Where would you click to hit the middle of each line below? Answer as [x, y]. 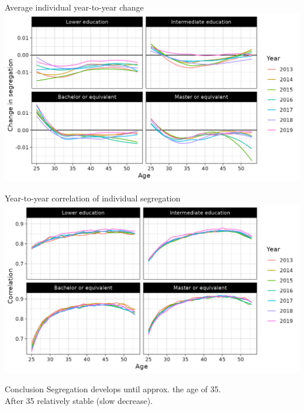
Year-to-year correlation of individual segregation [93, 198]
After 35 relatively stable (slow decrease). [79, 400]
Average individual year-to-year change [74, 7]
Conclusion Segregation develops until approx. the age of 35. [113, 389]
